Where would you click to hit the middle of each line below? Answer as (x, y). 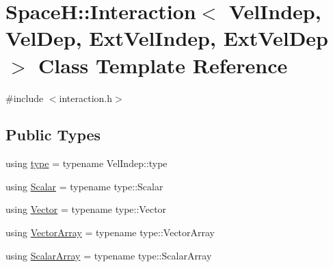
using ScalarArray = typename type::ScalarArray (109, 255)
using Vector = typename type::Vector (86, 209)
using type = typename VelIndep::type (86, 163)
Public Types (53, 135)
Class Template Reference (163, 65)
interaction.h (86, 98)
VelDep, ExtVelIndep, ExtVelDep (167, 38)
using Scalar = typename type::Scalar (84, 186)
